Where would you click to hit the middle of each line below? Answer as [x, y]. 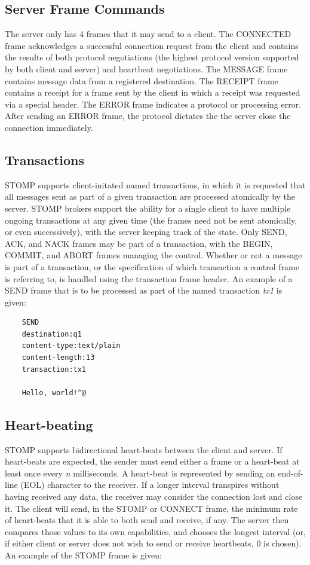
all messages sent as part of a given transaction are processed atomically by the [150, 196]
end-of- [291, 473]
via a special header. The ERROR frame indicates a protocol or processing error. [153, 104]
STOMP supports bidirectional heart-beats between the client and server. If [144, 449]
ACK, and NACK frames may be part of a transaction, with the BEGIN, [139, 243]
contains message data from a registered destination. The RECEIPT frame [142, 80]
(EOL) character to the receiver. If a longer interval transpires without [150, 485]
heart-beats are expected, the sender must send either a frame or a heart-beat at [152, 461]
